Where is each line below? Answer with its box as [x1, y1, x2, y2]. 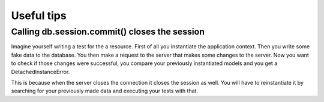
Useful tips [11, 9, 67, 22]
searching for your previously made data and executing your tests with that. [11, 87, 198, 95]
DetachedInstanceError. [11, 68, 70, 75]
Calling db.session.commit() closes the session [11, 26, 205, 37]
